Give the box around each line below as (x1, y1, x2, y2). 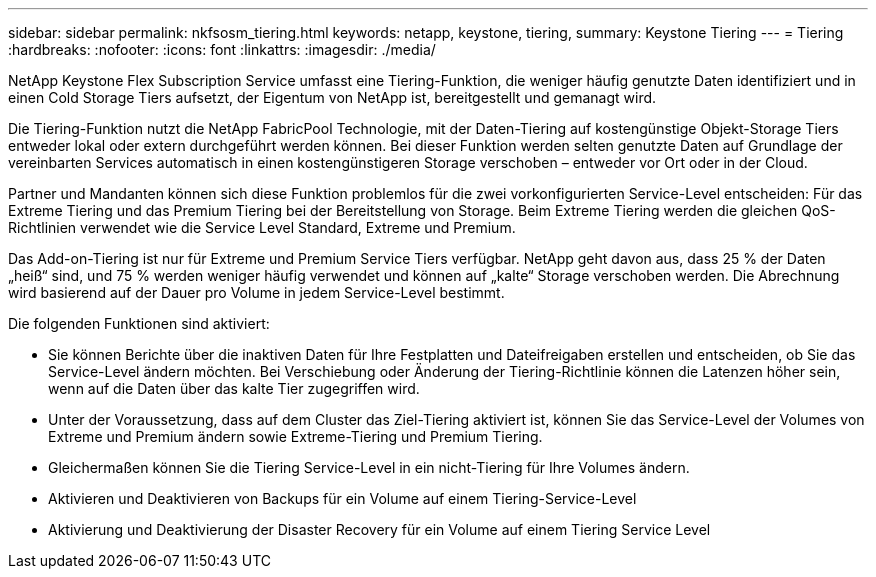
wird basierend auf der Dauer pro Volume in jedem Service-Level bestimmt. (8, 284, 505, 301)
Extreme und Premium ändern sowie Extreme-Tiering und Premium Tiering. (48, 428, 543, 445)
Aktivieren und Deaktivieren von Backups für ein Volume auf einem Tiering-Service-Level (48, 490, 637, 507)
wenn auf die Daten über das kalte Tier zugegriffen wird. (48, 380, 420, 397)
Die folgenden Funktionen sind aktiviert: (8, 315, 270, 332)
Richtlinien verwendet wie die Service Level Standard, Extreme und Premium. (8, 219, 516, 236)
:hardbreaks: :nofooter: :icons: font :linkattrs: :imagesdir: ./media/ (8, 41, 436, 58)
